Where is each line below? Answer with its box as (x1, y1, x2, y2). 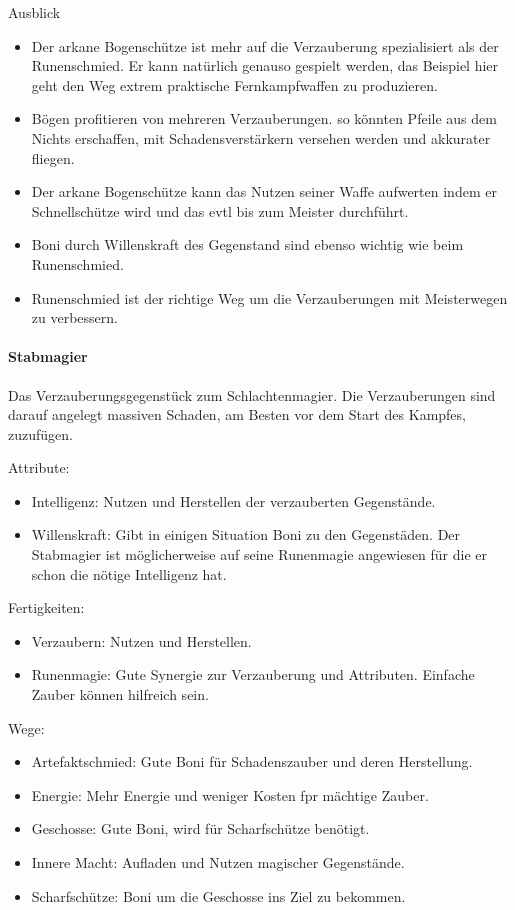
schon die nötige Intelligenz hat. (31, 563, 227, 584)
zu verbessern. (31, 307, 118, 328)
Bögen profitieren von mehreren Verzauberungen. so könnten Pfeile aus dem (31, 108, 497, 129)
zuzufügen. (8, 423, 73, 444)
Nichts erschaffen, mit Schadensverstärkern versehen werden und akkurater (31, 127, 491, 148)
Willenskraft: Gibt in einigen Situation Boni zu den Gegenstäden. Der (31, 524, 461, 545)
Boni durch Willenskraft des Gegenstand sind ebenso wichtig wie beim (31, 234, 464, 255)
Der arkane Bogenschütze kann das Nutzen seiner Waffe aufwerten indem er (31, 181, 497, 202)
